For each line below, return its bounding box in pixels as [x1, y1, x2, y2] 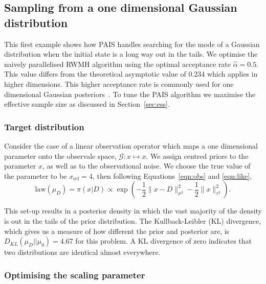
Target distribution [4, 120, 84, 133]
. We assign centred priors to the [146, 150, 249, 161]
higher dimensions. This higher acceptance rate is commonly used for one [4, 78, 234, 89]
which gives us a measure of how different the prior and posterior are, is [4, 225, 230, 236]
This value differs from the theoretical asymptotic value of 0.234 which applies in [4, 68, 258, 79]
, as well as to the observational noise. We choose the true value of [42, 160, 251, 171]
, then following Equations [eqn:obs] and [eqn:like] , [92, 170, 252, 181]
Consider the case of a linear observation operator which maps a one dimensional [4, 140, 258, 151]
